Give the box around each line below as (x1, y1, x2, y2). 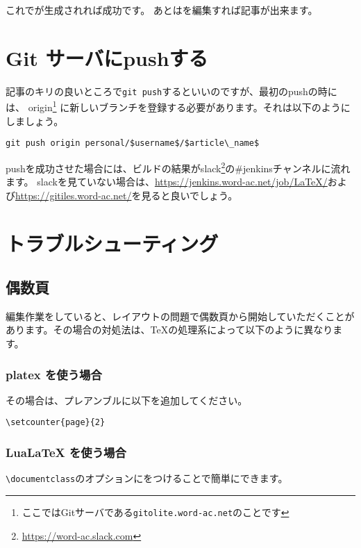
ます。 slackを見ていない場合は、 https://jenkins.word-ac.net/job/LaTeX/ (6, 174, 328, 189)
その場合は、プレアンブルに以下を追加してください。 (6, 392, 248, 407)
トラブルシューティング (6, 229, 219, 257)
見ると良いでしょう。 (141, 188, 238, 202)
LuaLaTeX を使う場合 (6, 444, 126, 461)
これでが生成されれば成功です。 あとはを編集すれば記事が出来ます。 (6, 3, 318, 17)
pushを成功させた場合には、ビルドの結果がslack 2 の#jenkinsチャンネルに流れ (6, 158, 351, 175)
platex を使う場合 (6, 365, 102, 383)
